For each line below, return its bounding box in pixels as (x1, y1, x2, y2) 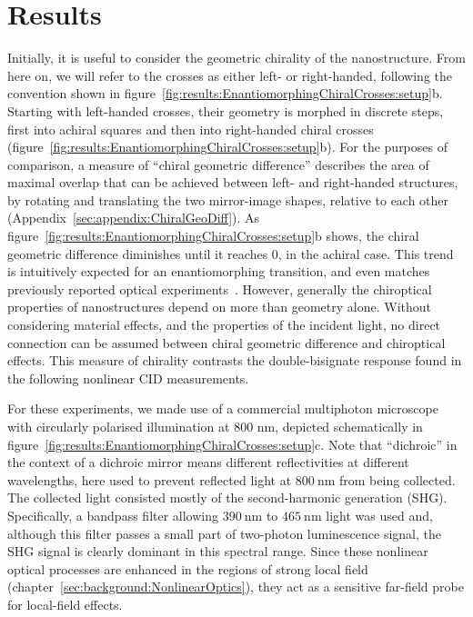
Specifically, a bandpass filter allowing (7, 505, 219, 524)
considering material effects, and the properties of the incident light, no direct (7, 315, 441, 334)
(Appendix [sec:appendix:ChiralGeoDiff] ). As (7, 208, 260, 227)
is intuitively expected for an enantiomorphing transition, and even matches (7, 262, 430, 281)
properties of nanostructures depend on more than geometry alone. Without (7, 297, 432, 316)
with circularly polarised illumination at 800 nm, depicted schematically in (7, 417, 423, 435)
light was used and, (326, 505, 433, 524)
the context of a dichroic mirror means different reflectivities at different (7, 453, 409, 472)
